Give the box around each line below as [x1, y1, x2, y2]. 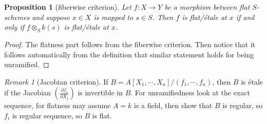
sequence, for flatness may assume [4, 100, 111, 111]
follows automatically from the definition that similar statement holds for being [4, 49, 254, 59]
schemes [4, 11, 30, 22]
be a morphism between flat [164, 2, 250, 12]
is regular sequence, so [12, 110, 82, 120]
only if [4, 22, 25, 32]
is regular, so [222, 100, 263, 111]
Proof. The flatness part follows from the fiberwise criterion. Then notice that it [4, 38, 256, 49]
